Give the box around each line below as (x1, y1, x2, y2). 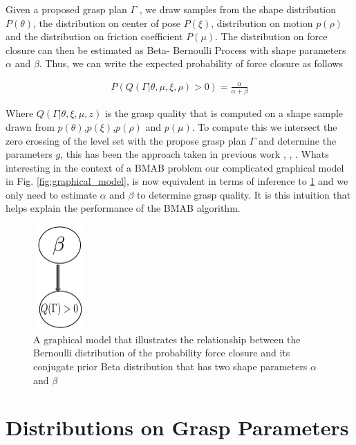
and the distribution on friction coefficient (6, 29, 183, 44)
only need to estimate (6, 187, 97, 201)
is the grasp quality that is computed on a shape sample (104, 106, 344, 120)
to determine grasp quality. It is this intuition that (137, 187, 351, 201)
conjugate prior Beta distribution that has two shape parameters (33, 359, 308, 374)
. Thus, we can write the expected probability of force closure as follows (39, 56, 343, 71)
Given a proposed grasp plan (6, 2, 127, 16)
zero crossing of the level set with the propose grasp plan (6, 133, 247, 147)
